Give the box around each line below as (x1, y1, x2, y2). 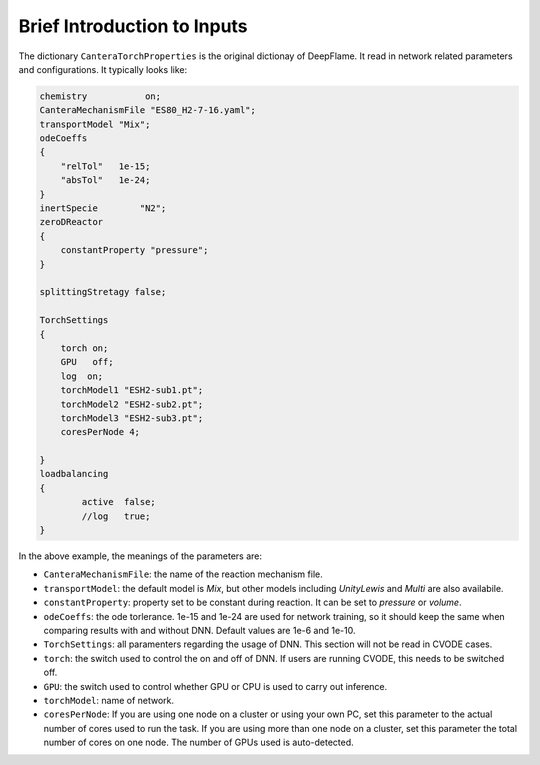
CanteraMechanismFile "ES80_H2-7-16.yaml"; (39, 105, 257, 116)
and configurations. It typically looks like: (18, 63, 188, 75)
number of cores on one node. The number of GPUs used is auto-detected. (43, 736, 354, 749)
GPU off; (60, 356, 114, 368)
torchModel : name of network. (43, 694, 175, 706)
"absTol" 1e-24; (60, 175, 151, 186)
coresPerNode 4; (60, 426, 140, 438)
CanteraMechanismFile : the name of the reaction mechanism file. (43, 568, 324, 580)
